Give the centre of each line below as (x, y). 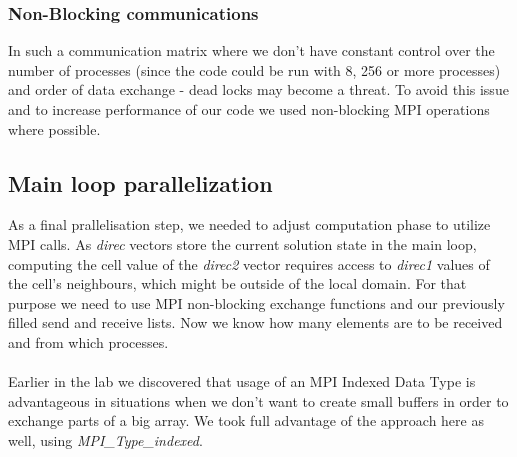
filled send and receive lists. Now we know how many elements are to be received (255, 322)
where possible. (54, 128)
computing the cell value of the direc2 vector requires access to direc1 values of (249, 263)
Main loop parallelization (140, 182)
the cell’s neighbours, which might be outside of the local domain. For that (237, 283)
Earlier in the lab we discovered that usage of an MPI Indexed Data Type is (242, 381)
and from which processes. (88, 341)
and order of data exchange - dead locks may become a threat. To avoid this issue (258, 89)
